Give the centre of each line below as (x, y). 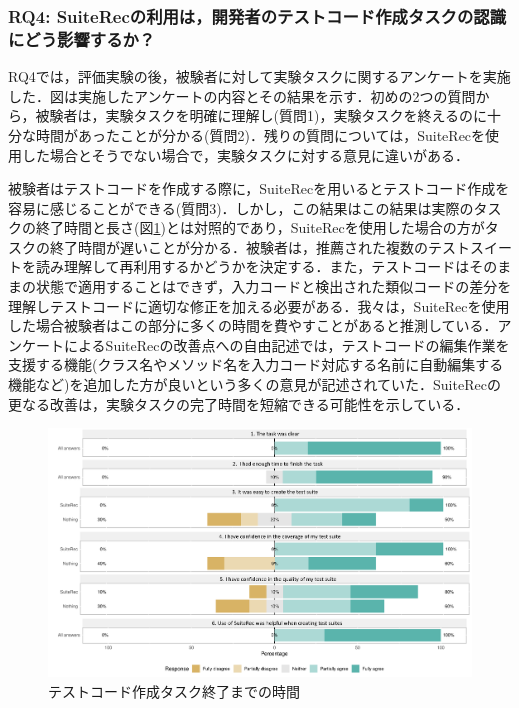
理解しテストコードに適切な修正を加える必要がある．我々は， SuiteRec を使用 (259, 305)
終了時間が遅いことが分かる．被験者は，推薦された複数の (238, 246)
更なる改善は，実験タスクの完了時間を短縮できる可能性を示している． (239, 403)
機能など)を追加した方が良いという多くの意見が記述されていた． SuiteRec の (254, 384)
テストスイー (469, 246)
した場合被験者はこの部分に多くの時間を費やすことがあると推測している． (253, 325)
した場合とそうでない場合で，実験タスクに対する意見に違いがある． (245, 154)
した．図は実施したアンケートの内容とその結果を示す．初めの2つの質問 (242, 95)
